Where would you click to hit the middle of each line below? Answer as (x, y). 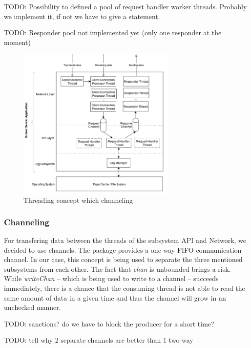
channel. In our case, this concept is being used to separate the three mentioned (123, 259)
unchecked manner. (32, 307)
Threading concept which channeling (78, 200)
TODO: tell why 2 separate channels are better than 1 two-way (99, 340)
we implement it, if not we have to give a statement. (82, 16)
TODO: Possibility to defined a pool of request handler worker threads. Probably (125, 6)
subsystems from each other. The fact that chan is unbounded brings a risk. (117, 269)
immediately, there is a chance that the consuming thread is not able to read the (125, 288)
